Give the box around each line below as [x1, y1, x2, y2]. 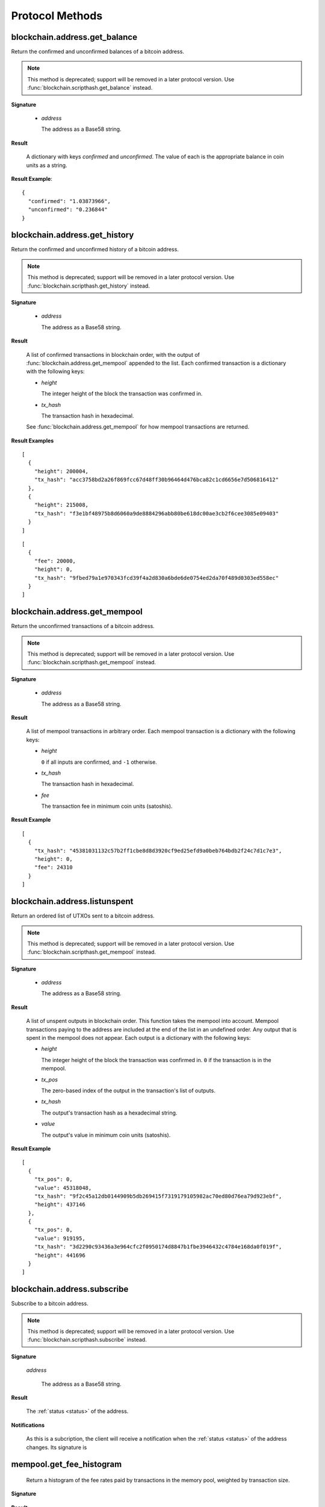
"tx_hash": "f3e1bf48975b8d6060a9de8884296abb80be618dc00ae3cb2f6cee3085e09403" [34, 510, 279, 517]
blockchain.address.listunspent [11, 896, 134, 907]
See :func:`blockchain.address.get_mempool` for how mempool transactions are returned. [26, 423, 250, 430]
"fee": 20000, [34, 558, 76, 564]
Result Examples [11, 437, 54, 444]
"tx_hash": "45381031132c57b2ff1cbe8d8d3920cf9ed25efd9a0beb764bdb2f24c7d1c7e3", [34, 847, 282, 854]
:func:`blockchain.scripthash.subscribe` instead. [27, 1336, 147, 1344]
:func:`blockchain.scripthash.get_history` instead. [27, 282, 150, 289]
